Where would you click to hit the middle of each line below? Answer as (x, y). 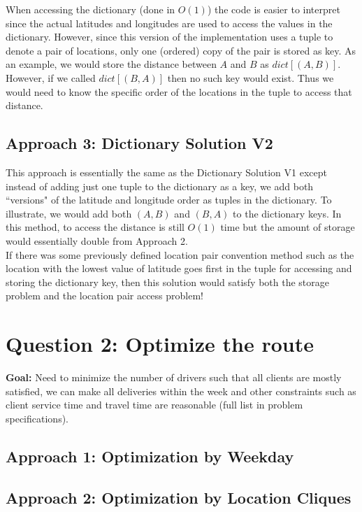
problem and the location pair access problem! (104, 296)
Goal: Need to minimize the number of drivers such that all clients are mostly (174, 377)
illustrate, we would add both (69, 213)
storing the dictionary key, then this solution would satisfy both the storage (168, 282)
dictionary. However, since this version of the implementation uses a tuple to (169, 37)
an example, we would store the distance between (111, 64)
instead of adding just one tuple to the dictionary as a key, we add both (160, 186)
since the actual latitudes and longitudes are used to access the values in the (169, 23)
